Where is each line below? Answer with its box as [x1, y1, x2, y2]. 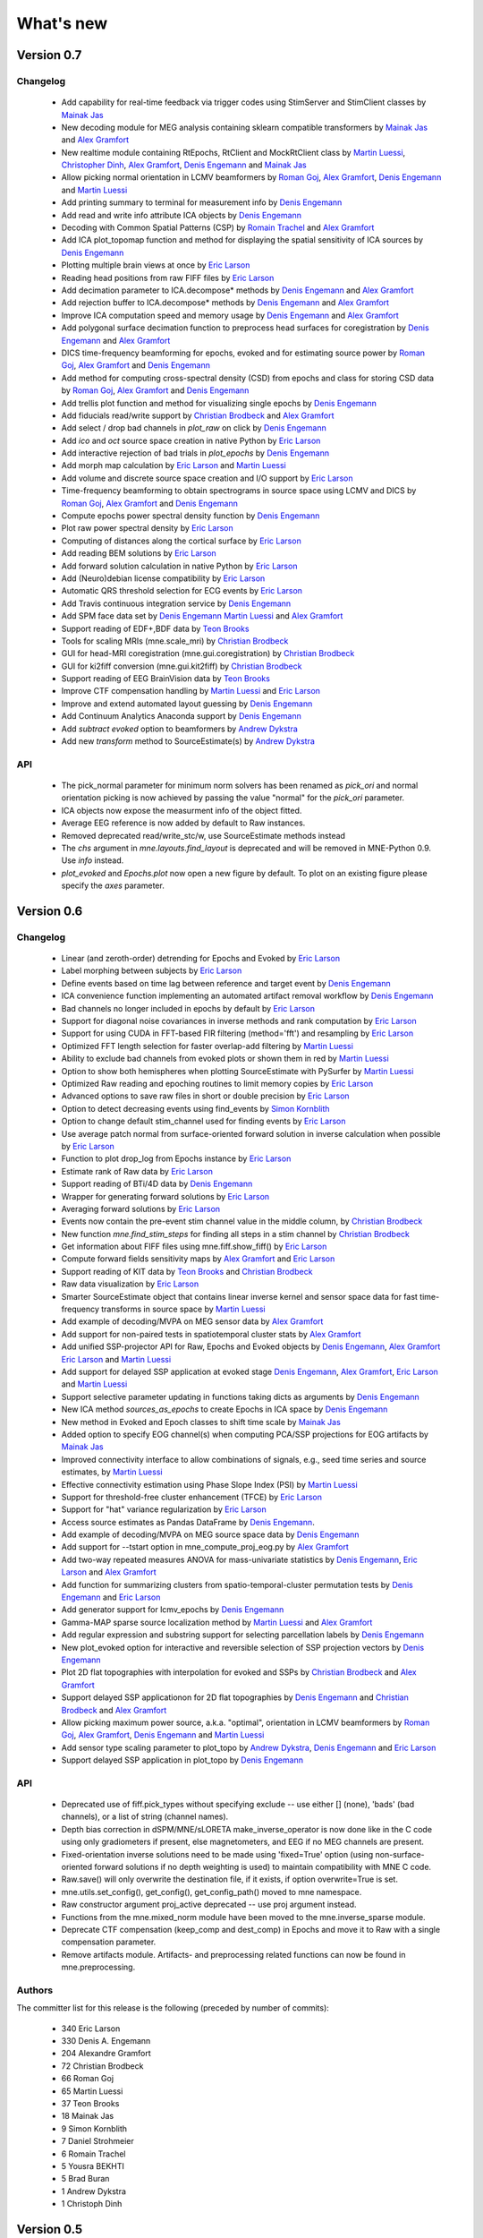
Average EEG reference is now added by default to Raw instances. [61, 817, 306, 828]
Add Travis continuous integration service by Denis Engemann [61, 598, 292, 609]
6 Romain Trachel [61, 2148, 126, 2159]
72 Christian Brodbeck [61, 2060, 144, 2071]
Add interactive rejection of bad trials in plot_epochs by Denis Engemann [61, 448, 330, 458]
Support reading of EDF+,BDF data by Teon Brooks [61, 623, 250, 634]
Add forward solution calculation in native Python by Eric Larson [61, 560, 298, 571]
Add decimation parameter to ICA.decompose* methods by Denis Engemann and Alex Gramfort [61, 285, 414, 295]
